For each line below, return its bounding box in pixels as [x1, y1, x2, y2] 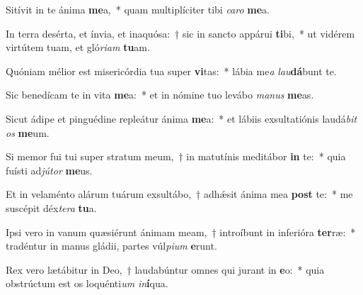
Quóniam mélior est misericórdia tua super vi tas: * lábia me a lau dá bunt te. [6, 63, 337, 78]
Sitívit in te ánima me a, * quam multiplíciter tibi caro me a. [6, 2, 270, 16]
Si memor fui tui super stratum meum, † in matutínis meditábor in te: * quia [6, 149, 346, 164]
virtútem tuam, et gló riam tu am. [6, 40, 150, 55]
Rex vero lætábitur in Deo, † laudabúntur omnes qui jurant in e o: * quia [6, 262, 325, 277]
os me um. [6, 125, 50, 140]
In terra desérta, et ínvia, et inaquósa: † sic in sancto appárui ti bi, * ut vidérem [6, 26, 355, 40]
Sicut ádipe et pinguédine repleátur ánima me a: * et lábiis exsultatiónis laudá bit [6, 111, 357, 126]
